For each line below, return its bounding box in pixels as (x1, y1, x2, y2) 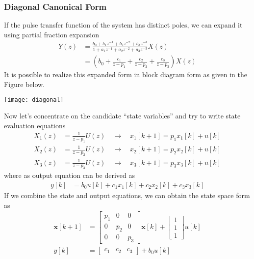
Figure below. (4, 79, 45, 89)
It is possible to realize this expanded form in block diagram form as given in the (4, 69, 247, 80)
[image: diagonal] (4, 96, 64, 104)
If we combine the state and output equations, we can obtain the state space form (4, 190, 250, 200)
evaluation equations (4, 120, 66, 130)
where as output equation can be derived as (4, 170, 135, 180)
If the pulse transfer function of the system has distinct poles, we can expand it (4, 20, 243, 30)
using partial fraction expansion (4, 29, 99, 39)
